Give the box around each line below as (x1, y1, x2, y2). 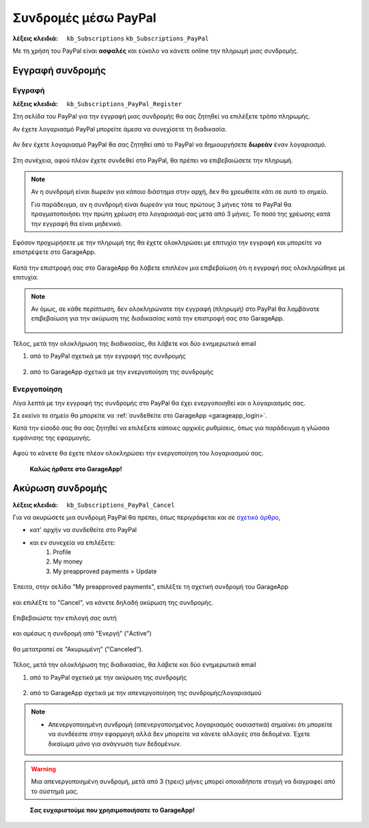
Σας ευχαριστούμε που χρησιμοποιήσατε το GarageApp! (29, 806, 195, 814)
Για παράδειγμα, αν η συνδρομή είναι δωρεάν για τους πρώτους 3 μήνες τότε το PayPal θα (31, 200, 292, 208)
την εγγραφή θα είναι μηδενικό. (31, 219, 122, 227)
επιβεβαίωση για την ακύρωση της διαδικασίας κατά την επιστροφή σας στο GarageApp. (31, 314, 285, 323)
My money (53, 557, 83, 566)
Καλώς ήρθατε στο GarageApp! (29, 464, 122, 473)
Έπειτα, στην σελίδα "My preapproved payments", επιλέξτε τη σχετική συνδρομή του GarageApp (12, 583, 289, 591)
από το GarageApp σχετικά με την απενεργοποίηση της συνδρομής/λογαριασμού (29, 688, 262, 697)
